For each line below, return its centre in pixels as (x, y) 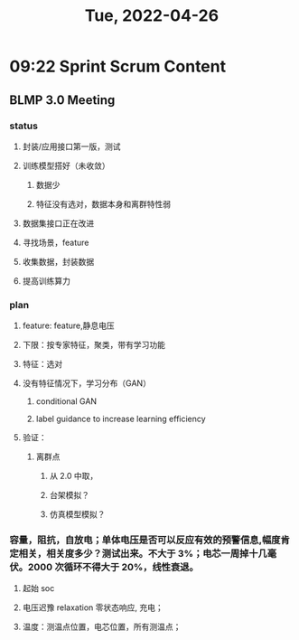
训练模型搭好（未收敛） (66, 165)
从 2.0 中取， (74, 476)
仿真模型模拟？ (77, 514)
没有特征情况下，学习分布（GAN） (87, 383)
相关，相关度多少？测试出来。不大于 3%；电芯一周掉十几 (143, 554)
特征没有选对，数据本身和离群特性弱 (103, 203)
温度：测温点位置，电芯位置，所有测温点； (102, 627)
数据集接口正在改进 (58, 223)
